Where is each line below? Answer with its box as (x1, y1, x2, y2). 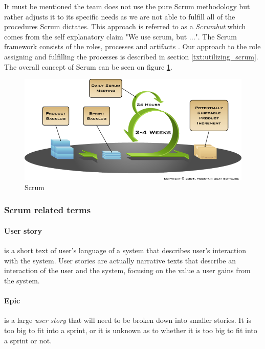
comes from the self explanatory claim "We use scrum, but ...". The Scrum (4, 31, 237, 42)
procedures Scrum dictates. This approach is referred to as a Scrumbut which (4, 21, 246, 32)
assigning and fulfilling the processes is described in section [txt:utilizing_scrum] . (4, 51, 258, 61)
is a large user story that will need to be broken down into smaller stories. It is (4, 315, 251, 325)
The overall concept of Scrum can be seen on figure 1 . (4, 61, 172, 72)
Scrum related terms (4, 203, 91, 216)
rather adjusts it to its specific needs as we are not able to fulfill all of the (4, 11, 235, 22)
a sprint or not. (4, 335, 52, 345)
